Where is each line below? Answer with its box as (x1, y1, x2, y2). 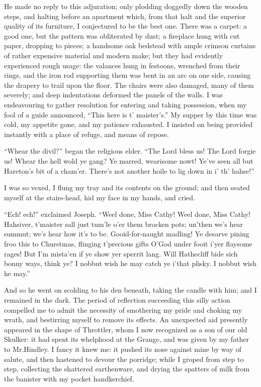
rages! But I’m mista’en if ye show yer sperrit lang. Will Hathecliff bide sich (4, 248, 238, 259)
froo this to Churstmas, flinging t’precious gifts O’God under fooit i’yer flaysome (4, 238, 252, 249)
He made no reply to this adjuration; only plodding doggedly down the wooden (4, 1, 248, 11)
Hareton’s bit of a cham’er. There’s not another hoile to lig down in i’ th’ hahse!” (4, 165, 254, 176)
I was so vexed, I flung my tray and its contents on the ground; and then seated (4, 182, 250, 193)
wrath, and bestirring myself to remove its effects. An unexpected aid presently (4, 314, 248, 325)
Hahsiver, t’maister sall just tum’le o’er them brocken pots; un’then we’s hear (4, 218, 243, 229)
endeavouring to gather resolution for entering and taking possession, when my (4, 99, 247, 109)
